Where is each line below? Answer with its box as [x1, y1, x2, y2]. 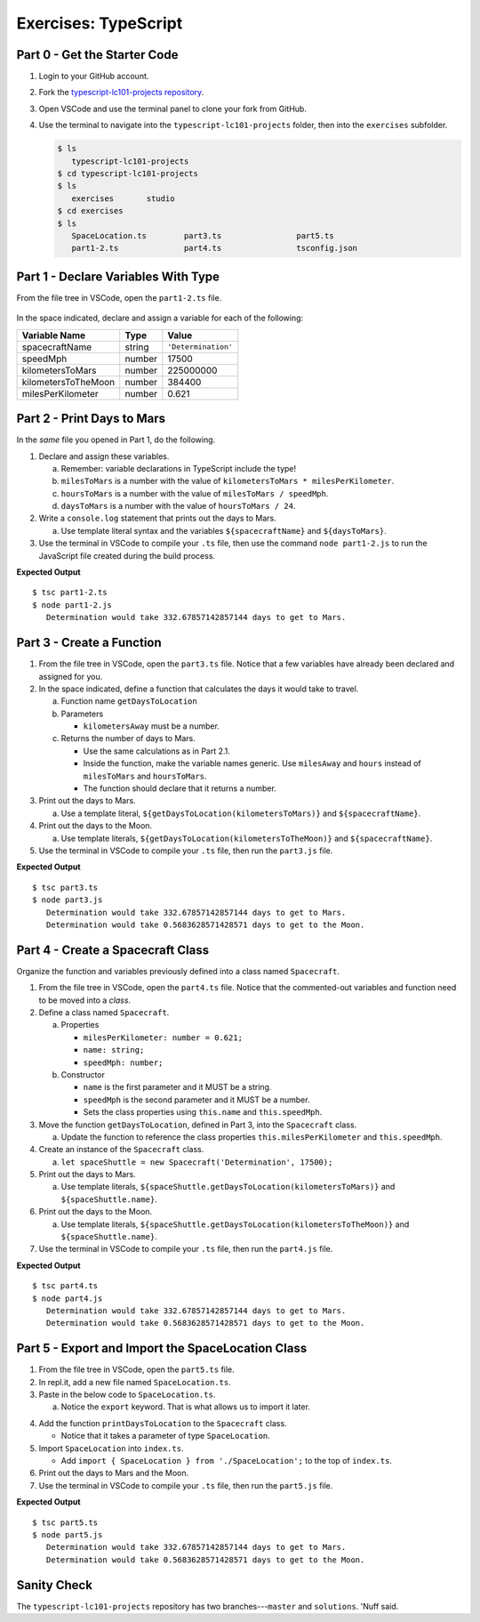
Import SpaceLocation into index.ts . [38, 1442, 184, 1454]
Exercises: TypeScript [16, 13, 183, 33]
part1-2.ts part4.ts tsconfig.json [71, 243, 358, 254]
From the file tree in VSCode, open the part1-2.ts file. [16, 292, 222, 303]
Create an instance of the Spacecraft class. [38, 1144, 204, 1155]
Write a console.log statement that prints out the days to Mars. [38, 512, 277, 524]
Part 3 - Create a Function [16, 635, 162, 650]
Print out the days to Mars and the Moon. [38, 1468, 189, 1479]
